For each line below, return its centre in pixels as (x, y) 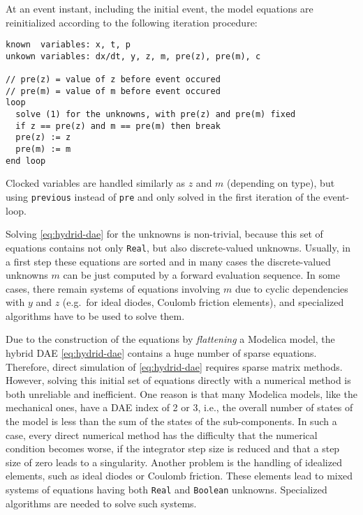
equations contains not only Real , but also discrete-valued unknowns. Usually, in (178, 247)
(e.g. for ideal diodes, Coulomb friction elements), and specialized (203, 302)
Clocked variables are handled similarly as (96, 183)
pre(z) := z (43, 138)
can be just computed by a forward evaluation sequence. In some (201, 275)
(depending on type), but (281, 183)
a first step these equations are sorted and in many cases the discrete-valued (168, 261)
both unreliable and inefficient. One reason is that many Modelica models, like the (181, 393)
